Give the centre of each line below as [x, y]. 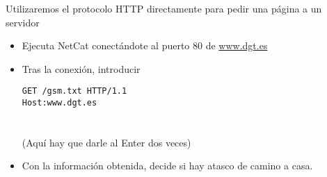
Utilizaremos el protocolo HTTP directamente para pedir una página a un [164, 8]
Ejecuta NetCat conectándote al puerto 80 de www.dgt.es [145, 45]
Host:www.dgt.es [59, 103]
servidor [23, 22]
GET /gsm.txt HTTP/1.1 [74, 91]
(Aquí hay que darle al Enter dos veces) [106, 142]
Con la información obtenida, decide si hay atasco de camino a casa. [167, 166]
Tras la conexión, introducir [81, 68]
